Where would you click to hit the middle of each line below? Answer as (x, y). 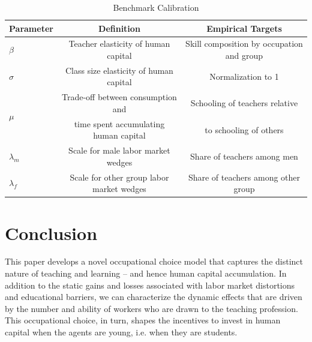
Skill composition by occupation (244, 43)
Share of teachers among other (244, 177)
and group (244, 55)
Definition (119, 28)
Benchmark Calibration (156, 7)
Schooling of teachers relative (244, 103)
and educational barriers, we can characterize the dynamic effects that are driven (154, 297)
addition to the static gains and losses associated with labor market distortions (150, 285)
